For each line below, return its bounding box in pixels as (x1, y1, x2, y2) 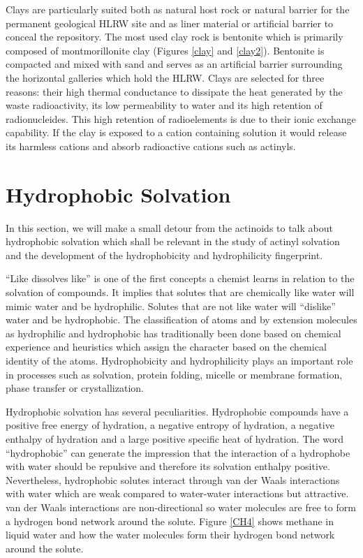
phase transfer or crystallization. (6, 381, 144, 395)
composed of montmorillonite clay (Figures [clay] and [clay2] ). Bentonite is (6, 43, 325, 57)
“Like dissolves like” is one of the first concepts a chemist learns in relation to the (6, 271, 355, 286)
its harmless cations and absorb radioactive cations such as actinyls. (6, 138, 296, 153)
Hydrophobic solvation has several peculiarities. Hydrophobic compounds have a (6, 404, 349, 418)
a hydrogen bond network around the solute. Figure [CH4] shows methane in (6, 513, 334, 528)
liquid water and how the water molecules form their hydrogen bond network (6, 527, 335, 542)
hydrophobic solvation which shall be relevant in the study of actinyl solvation (6, 234, 340, 249)
